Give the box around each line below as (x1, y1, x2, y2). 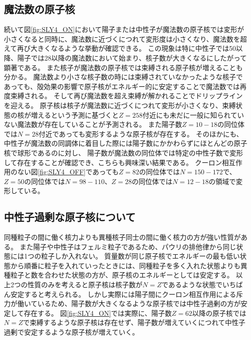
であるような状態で (162, 279, 222, 290)
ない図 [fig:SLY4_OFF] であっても (17, 167, 119, 177)
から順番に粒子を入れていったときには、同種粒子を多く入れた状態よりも (10, 260, 241, 270)
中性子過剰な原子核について (4, 209, 136, 224)
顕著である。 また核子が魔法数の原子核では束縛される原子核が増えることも (4, 62, 243, 72)
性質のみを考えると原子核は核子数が (27, 279, 143, 290)
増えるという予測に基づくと (30, 109, 119, 120)
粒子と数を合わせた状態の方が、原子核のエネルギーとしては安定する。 (10, 270, 234, 280)
